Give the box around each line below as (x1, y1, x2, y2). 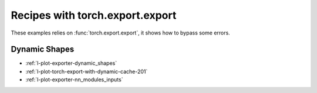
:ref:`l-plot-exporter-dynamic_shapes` (25, 60, 117, 67)
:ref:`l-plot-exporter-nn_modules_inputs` (25, 76, 123, 83)
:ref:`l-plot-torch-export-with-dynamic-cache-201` (25, 68, 148, 75)
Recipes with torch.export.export (11, 9, 177, 22)
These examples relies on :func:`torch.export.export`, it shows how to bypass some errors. (11, 29, 230, 36)
